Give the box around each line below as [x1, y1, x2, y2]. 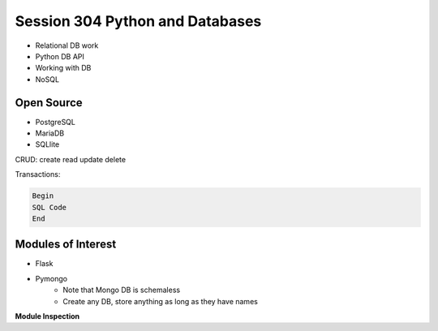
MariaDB [35, 128, 65, 138]
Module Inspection [15, 312, 80, 321]
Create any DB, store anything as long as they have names [62, 296, 259, 306]
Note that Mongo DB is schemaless [62, 285, 181, 295]
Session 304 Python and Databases [15, 12, 262, 30]
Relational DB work [35, 41, 99, 50]
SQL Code [32, 203, 67, 212]
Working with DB [35, 63, 92, 73]
